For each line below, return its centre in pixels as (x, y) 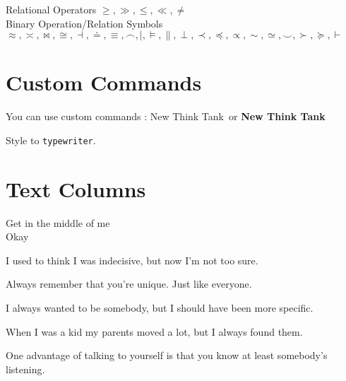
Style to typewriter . (51, 140)
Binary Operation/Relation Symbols (84, 23)
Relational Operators (51, 9)
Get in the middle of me (58, 222)
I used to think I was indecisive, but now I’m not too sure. (132, 260)
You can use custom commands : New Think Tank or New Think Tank (166, 116)
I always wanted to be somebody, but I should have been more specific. (160, 308)
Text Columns (76, 188)
